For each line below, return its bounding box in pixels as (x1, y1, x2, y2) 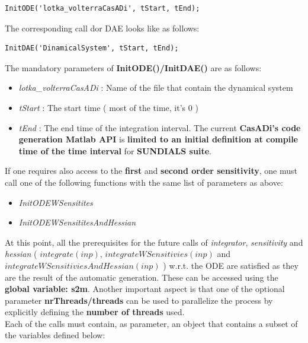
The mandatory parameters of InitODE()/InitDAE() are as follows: (5, 61, 262, 74)
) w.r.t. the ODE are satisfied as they (163, 259, 299, 271)
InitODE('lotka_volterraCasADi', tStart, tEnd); (5, 4, 200, 12)
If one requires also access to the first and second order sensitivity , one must (5, 164, 297, 177)
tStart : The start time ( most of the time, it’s (18, 101, 186, 113)
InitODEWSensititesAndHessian (18, 216, 136, 228)
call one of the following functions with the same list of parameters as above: (5, 176, 283, 188)
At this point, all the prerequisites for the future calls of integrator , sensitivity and (5, 236, 303, 248)
